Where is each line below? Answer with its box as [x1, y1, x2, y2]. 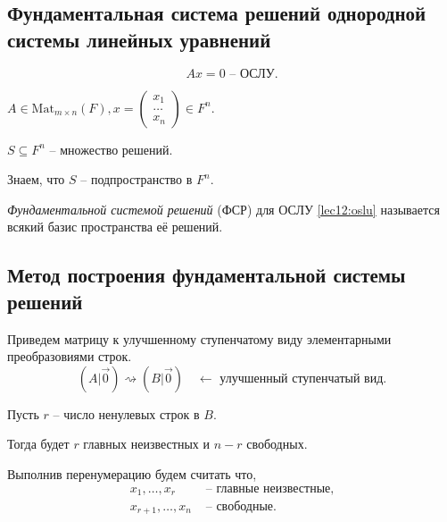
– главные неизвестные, [205, 482, 335, 495]
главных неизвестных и [83, 434, 210, 453]
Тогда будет [7, 434, 70, 453]
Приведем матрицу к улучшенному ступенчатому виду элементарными [7, 329, 392, 348]
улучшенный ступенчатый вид [219, 372, 384, 385]
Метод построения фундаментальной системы [7, 261, 406, 289]
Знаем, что [7, 170, 65, 189]
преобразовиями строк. [7, 347, 132, 366]
